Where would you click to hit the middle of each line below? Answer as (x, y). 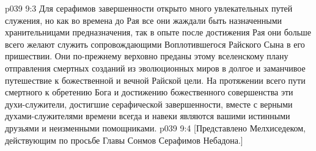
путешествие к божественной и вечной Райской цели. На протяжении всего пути (155, 80)
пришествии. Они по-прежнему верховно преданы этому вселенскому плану (147, 56)
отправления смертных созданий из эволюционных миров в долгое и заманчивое (155, 68)
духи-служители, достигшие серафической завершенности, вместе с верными (149, 104)
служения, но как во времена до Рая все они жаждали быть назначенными (144, 20)
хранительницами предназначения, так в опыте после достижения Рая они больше (158, 32)
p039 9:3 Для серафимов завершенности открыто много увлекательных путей (149, 8)
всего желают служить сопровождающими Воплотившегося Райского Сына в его (155, 44)
